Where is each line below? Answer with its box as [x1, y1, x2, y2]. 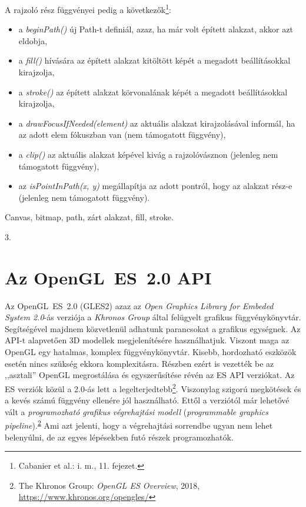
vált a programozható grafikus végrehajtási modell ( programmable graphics [5, 405, 268, 417]
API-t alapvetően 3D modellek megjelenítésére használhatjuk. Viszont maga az [5, 334, 290, 346]
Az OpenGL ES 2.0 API [5, 265, 212, 289]
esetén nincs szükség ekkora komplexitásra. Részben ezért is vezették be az [5, 357, 274, 369]
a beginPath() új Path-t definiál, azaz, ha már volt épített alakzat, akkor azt [18, 23, 293, 35]
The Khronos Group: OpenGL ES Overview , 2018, [18, 479, 200, 491]
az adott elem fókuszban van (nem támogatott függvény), [18, 128, 226, 141]
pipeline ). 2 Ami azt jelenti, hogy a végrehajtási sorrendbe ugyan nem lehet [5, 417, 273, 431]
